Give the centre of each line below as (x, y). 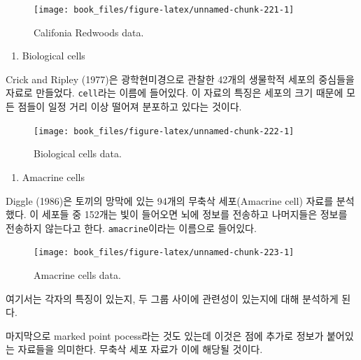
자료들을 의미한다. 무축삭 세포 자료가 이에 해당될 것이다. (140, 349)
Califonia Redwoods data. (89, 32)
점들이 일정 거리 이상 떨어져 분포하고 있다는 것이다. (130, 107)
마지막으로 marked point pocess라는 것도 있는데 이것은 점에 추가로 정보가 (165, 335)
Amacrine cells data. (77, 275)
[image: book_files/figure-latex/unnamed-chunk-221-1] (164, 10)
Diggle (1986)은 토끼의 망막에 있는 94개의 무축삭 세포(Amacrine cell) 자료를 (170, 200)
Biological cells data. (78, 153)
